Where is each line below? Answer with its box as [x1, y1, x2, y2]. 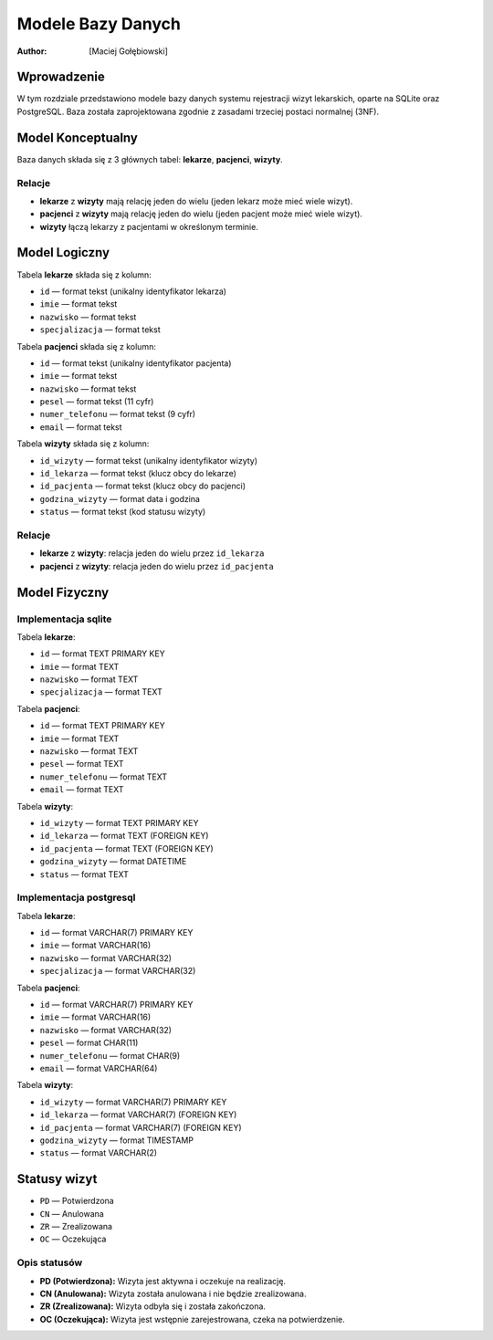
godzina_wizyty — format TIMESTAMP [39, 1135, 194, 1146]
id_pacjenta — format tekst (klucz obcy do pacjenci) [39, 480, 246, 492]
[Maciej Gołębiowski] [89, 46, 169, 57]
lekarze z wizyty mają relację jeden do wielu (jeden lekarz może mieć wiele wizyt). [39, 195, 353, 206]
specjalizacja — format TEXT [39, 686, 163, 697]
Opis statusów [16, 1256, 83, 1269]
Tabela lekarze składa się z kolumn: [16, 269, 152, 280]
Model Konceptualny [16, 130, 139, 145]
